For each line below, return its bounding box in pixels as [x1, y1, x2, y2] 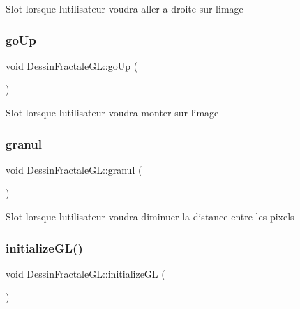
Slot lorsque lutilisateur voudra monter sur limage [6, 105, 219, 119]
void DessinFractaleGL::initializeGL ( [6, 266, 165, 280]
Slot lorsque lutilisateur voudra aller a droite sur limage [6, 1, 243, 15]
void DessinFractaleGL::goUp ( [6, 58, 138, 73]
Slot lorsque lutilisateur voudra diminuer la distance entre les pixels [6, 209, 294, 223]
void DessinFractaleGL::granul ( [6, 162, 142, 176]
